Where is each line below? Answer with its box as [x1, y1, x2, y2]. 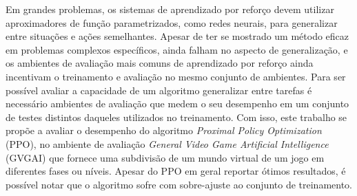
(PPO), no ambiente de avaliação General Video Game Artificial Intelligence [6, 136, 329, 151]
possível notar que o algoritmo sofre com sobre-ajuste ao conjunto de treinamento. [6, 177, 353, 191]
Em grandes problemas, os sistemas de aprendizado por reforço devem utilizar [6, 2, 334, 16]
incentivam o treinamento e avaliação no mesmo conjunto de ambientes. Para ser [6, 69, 346, 83]
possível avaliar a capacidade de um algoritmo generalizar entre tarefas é [6, 83, 312, 97]
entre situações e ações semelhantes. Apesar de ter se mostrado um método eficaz [6, 29, 349, 43]
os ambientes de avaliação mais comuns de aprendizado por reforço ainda [6, 56, 314, 70]
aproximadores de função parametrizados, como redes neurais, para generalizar [6, 15, 338, 30]
